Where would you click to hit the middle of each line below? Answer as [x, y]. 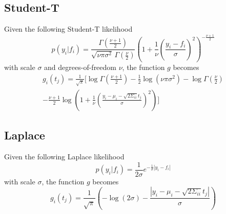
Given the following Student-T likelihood [68, 29]
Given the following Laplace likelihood [64, 157]
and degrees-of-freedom [80, 67]
